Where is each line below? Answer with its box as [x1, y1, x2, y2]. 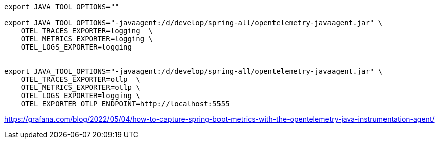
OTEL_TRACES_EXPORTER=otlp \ [21, 75, 140, 83]
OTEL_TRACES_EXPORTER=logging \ [21, 27, 153, 35]
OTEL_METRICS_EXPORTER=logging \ [21, 35, 153, 43]
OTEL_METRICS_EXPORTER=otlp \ [21, 83, 140, 91]
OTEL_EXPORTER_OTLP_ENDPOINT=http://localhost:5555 [21, 100, 230, 108]
